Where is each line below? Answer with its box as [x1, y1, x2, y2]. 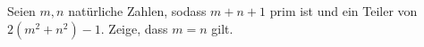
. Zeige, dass [100, 19, 168, 37]
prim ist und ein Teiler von [269, 2, 418, 20]
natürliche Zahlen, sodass [68, 2, 207, 20]
